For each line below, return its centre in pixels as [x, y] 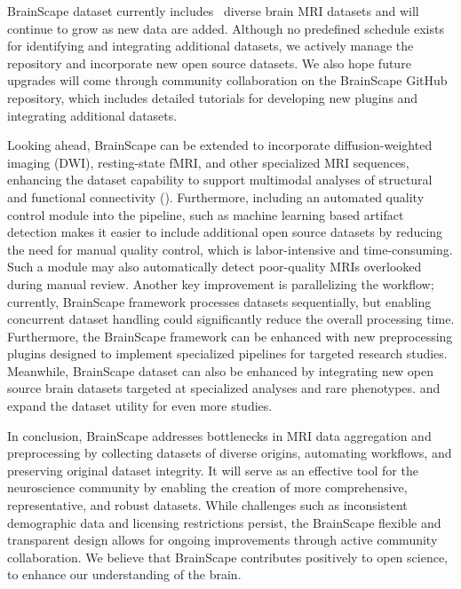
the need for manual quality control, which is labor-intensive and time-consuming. [230, 249]
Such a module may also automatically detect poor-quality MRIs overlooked [215, 267]
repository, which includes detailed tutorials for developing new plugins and [213, 97]
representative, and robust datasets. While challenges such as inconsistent [207, 505]
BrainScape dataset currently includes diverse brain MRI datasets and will [213, 11]
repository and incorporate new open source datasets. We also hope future [209, 63]
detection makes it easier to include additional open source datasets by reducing [225, 232]
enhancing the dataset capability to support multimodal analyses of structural [220, 180]
